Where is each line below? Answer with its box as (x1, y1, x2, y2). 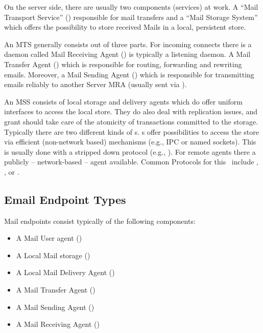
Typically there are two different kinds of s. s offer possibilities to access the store (4, 126, 259, 137)
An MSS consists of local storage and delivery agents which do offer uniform (4, 96, 243, 107)
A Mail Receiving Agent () (16, 319, 100, 329)
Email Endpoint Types (4, 191, 126, 207)
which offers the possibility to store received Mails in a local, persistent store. (4, 22, 246, 32)
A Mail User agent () (16, 233, 82, 243)
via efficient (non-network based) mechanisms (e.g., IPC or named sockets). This (4, 136, 256, 147)
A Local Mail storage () (16, 249, 90, 260)
